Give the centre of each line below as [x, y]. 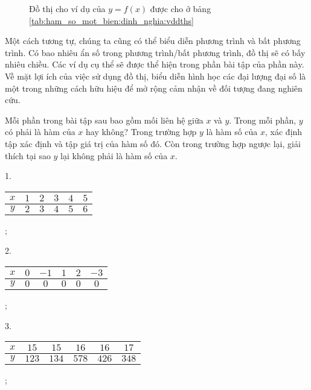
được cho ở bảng [181, 8]
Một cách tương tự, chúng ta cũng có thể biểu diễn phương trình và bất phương [153, 41]
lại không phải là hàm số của [114, 155]
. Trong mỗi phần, [263, 120]
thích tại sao [28, 155]
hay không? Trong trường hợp [141, 132]
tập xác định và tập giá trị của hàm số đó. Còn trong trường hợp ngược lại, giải [153, 143]
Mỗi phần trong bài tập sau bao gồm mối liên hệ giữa [104, 120]
